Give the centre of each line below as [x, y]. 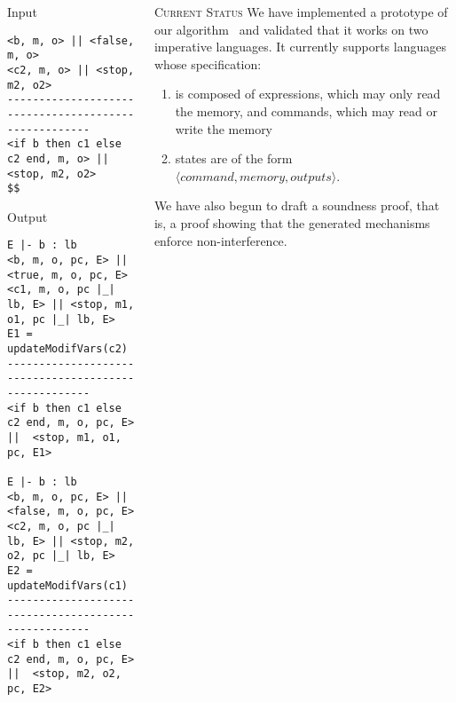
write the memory [224, 128]
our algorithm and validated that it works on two [291, 29]
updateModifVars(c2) [68, 349]
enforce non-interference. [220, 240]
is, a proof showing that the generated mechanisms [292, 222]
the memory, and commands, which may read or [307, 110]
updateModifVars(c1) [68, 585]
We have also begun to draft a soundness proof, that [297, 205]
